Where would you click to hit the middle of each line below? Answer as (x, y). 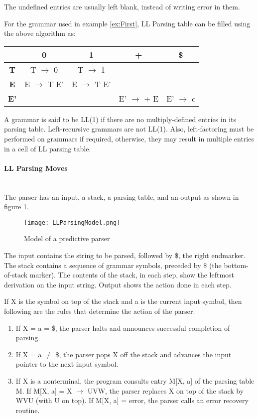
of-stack (16, 275)
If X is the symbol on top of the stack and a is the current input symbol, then (123, 301)
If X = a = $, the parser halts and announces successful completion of (123, 328)
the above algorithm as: (40, 33)
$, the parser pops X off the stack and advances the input (143, 354)
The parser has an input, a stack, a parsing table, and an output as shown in (122, 197)
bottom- (236, 265)
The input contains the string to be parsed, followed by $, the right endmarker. (125, 255)
